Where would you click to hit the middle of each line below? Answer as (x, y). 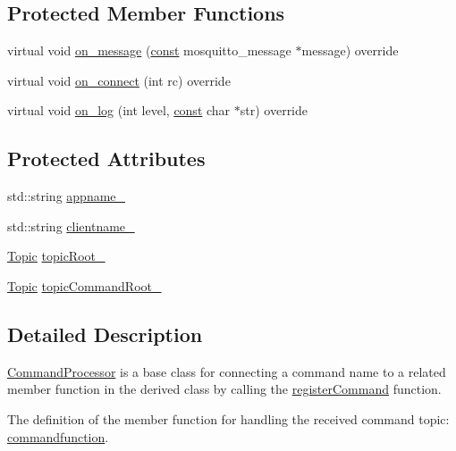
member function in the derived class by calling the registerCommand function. (224, 389)
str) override (274, 110)
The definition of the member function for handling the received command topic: (228, 418)
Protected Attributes (106, 159)
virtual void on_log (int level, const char (119, 110)
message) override (350, 50)
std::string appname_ (67, 196)
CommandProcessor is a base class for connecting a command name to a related (227, 371)
